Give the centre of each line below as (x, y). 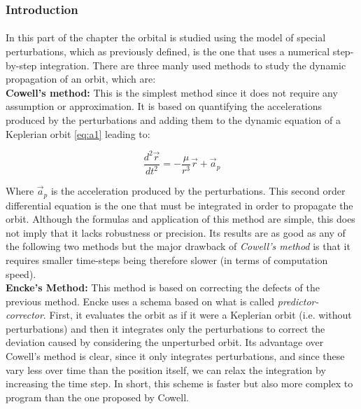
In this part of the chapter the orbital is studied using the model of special (166, 37)
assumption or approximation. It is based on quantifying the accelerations (164, 106)
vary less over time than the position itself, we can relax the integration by (166, 369)
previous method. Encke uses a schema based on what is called (140, 301)
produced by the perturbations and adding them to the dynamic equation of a (173, 120)
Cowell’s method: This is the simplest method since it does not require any (172, 92)
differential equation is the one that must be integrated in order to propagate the (179, 205)
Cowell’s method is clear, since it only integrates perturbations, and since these (175, 356)
